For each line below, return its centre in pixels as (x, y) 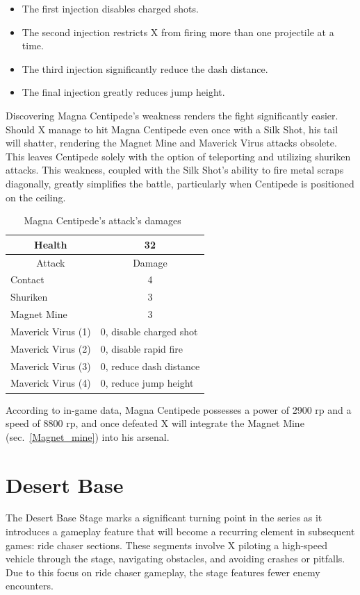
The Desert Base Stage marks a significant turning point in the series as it (164, 518)
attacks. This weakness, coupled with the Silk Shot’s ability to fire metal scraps (175, 170)
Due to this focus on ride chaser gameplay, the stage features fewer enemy (163, 572)
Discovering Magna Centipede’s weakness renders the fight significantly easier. (172, 115)
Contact (27, 279)
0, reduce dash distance (150, 366)
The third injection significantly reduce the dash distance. (145, 68)
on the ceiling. (36, 197)
